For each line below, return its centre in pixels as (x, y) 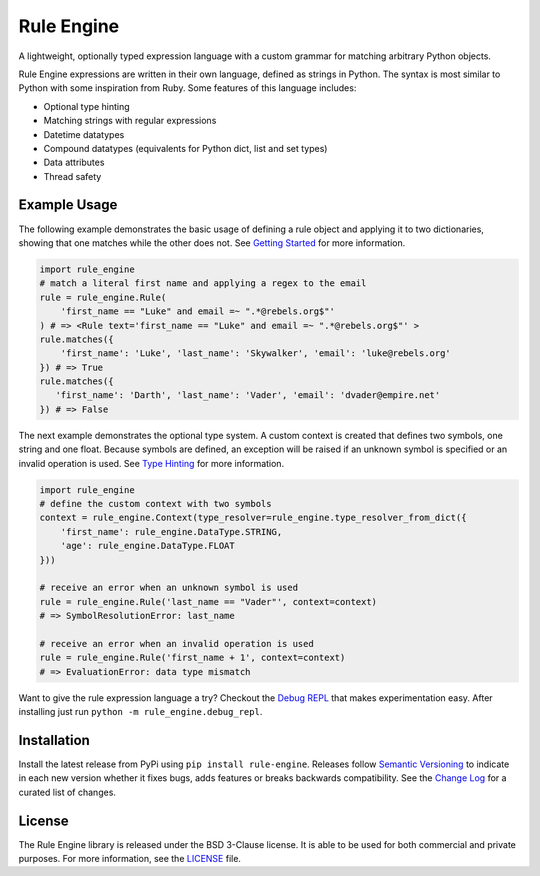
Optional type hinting (86, 106)
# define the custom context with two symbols (155, 503)
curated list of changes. (67, 792)
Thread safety (72, 176)
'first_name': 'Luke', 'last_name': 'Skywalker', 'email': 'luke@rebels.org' (256, 353)
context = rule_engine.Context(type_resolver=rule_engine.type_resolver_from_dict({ (253, 518)
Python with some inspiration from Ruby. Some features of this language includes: (187, 88)
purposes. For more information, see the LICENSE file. (130, 859)
